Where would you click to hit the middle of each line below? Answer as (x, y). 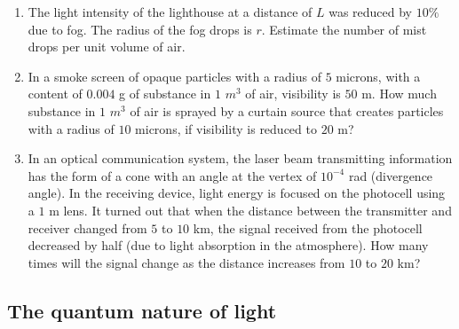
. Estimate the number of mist (344, 29)
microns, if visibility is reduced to (226, 128)
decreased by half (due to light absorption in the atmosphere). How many (228, 245)
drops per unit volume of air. (107, 47)
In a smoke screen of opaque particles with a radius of (174, 76)
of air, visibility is (293, 94)
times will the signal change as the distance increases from (186, 262)
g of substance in (165, 94)
